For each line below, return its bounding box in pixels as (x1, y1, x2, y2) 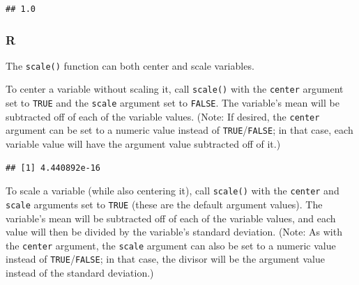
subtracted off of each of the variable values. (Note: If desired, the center (6, 109, 320, 123)
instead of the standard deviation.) (6, 265, 154, 280)
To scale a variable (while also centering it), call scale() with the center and (6, 183, 339, 198)
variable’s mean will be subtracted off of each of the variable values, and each (6, 210, 336, 225)
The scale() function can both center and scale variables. (6, 58, 254, 72)
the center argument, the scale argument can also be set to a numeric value (6, 238, 336, 252)
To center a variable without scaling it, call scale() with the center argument (6, 82, 344, 96)
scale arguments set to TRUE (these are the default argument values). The (6, 197, 323, 211)
